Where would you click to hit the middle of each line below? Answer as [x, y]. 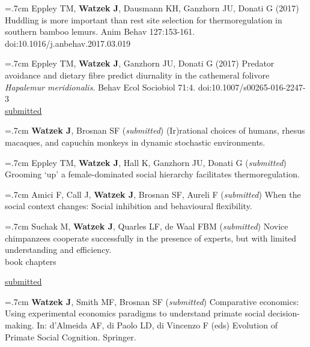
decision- [284, 313]
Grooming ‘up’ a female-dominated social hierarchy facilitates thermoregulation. [152, 174]
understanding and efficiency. [58, 250]
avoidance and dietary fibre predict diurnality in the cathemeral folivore [137, 75]
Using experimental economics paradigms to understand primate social [135, 313]
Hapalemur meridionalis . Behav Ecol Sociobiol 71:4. [100, 87]
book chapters [31, 261]
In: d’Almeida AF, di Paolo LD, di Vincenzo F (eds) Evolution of [157, 325]
